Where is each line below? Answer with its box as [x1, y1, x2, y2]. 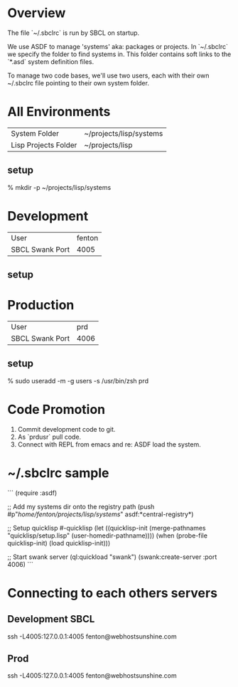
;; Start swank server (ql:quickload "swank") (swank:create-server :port [7, 553, 217, 561]
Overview [7, 5, 66, 21]
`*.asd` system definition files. [7, 57, 94, 65]
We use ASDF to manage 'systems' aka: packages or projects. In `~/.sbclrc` [7, 42, 229, 50]
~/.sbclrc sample [7, 464, 109, 481]
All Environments [7, 104, 111, 120]
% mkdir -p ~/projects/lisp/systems [7, 183, 112, 191]
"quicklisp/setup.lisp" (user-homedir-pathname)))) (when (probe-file [7, 531, 208, 540]
